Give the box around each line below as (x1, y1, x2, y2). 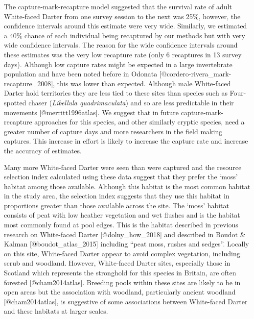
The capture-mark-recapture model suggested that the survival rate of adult (4, 1, 232, 11)
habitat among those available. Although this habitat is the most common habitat (4, 181, 251, 191)
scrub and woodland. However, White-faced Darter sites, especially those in (4, 258, 231, 268)
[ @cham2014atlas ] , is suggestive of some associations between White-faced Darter (4, 296, 248, 306)
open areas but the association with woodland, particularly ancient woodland (4, 287, 236, 297)
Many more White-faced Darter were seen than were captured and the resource (4, 162, 242, 172)
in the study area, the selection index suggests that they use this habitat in (4, 191, 230, 201)
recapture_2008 (4, 78, 51, 88)
